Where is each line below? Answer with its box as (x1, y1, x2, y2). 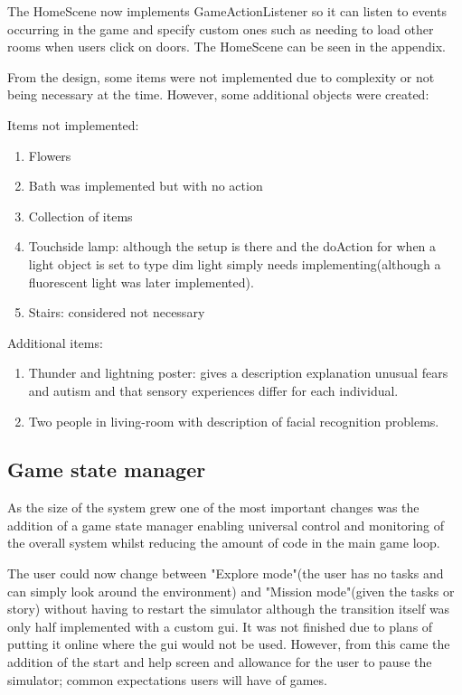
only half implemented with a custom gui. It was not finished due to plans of (7, 616, 433, 635)
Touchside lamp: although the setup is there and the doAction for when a (28, 237, 437, 256)
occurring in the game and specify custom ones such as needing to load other (7, 19, 434, 38)
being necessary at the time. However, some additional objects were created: (7, 85, 429, 104)
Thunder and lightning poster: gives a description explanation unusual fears (28, 363, 448, 382)
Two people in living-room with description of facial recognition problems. (28, 411, 439, 430)
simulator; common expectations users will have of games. (7, 670, 327, 689)
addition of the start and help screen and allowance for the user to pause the (7, 653, 432, 672)
